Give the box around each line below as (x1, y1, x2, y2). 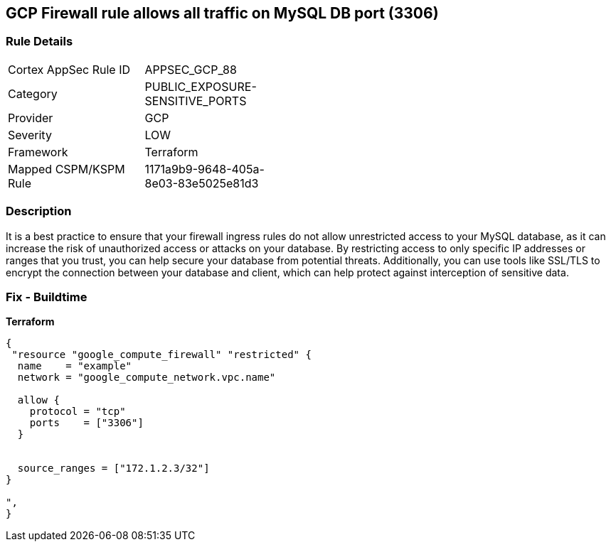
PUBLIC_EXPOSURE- (144, 79, 257, 94)
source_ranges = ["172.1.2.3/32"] (17, 462, 210, 475)
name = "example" (17, 360, 132, 372)
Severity (8, 127, 52, 142)
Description (6, 204, 72, 219)
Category (8, 86, 58, 101)
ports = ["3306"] (29, 417, 144, 429)
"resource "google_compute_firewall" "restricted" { (11, 349, 312, 361)
